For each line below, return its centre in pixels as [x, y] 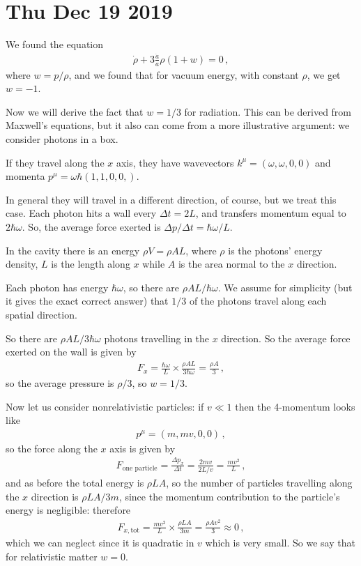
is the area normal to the [231, 264]
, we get [324, 74]
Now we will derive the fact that [75, 111]
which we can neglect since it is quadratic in [100, 543]
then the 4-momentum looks [295, 406]
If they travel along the [55, 162]
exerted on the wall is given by [71, 352]
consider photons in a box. [62, 139]
